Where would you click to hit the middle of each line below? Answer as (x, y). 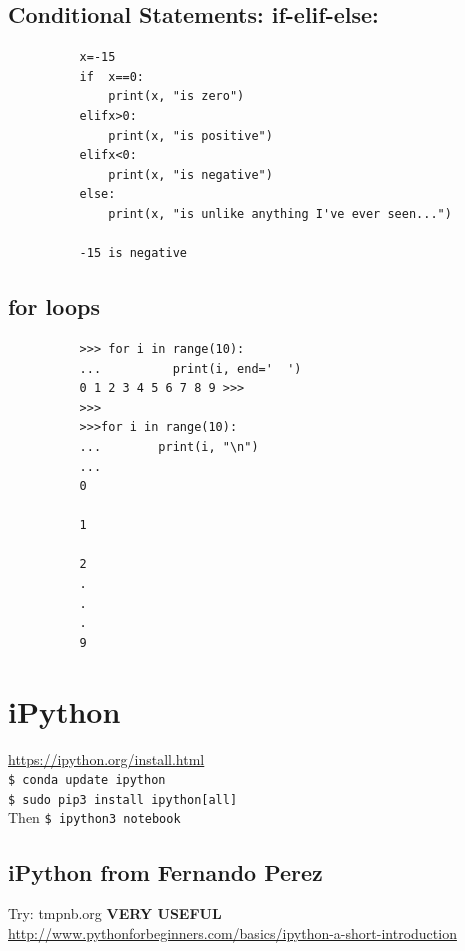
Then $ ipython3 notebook (94, 817)
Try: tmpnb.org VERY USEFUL (115, 913)
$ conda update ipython (87, 780)
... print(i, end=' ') (190, 368)
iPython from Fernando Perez (165, 871)
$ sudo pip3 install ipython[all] (123, 799)
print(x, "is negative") (190, 174)
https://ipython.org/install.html (106, 758)
